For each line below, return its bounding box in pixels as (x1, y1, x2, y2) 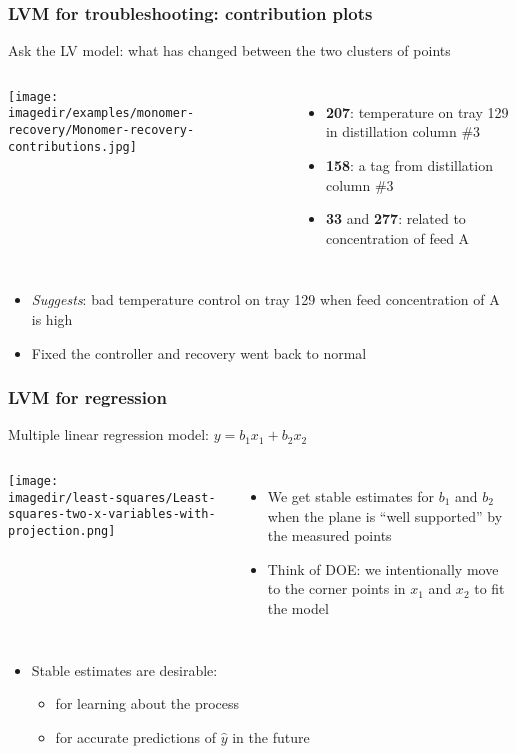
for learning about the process (55, 693, 240, 714)
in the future (232, 726, 310, 747)
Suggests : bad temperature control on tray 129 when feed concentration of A (31, 289, 500, 310)
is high (31, 308, 73, 329)
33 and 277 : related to (325, 208, 466, 229)
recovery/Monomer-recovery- (8, 123, 195, 138)
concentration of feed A (325, 227, 470, 248)
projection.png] (8, 523, 116, 538)
